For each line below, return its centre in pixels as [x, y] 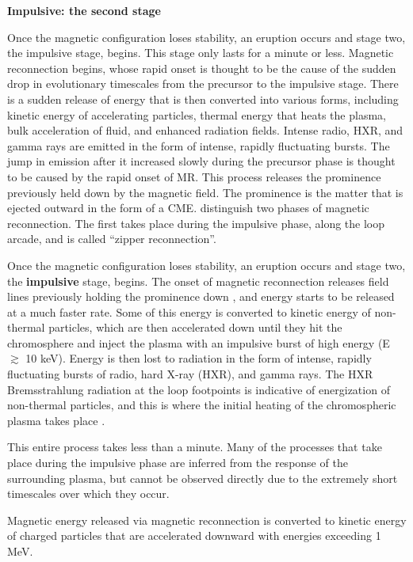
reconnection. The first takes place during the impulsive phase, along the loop [196, 223]
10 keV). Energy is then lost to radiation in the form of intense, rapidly [199, 358]
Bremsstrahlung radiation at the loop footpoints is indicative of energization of [199, 389]
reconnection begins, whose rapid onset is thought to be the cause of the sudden [202, 68]
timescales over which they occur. [88, 494]
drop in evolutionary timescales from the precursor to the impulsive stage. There [203, 84]
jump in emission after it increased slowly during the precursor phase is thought [201, 161]
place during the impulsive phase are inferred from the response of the [178, 463]
